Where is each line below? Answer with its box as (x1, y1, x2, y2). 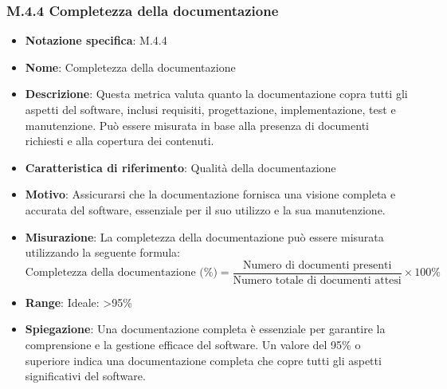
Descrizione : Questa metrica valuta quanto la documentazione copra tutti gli (25, 85, 408, 102)
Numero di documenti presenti (242, 259, 392, 271)
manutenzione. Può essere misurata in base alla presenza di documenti (25, 116, 369, 133)
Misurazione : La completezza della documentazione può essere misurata (25, 228, 384, 245)
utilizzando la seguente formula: (25, 244, 180, 261)
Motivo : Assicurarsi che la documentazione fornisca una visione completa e (25, 186, 396, 202)
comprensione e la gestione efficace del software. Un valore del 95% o (25, 336, 361, 352)
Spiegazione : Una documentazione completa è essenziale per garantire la (25, 320, 386, 337)
